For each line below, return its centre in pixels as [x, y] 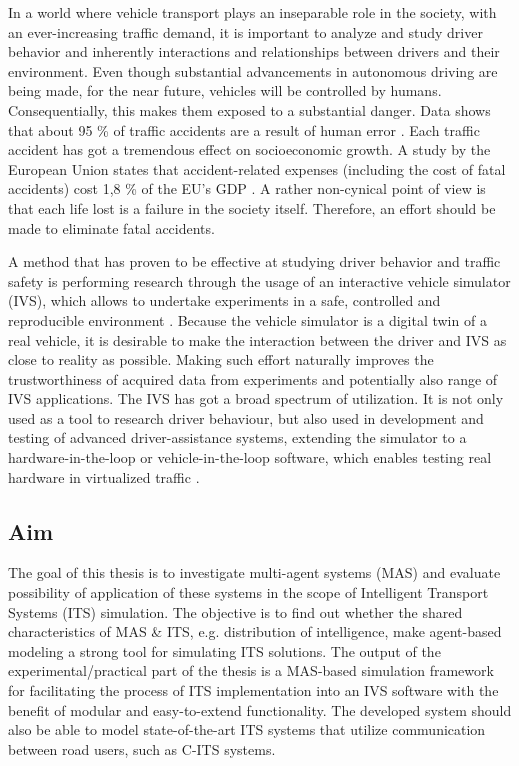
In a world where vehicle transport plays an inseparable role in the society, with [252, 12]
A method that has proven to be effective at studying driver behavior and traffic [254, 261]
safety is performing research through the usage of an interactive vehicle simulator [259, 280]
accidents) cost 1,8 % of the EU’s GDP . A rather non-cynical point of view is [247, 188]
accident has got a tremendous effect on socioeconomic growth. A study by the [249, 149]
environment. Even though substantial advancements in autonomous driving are [253, 70]
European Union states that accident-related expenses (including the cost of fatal [257, 168]
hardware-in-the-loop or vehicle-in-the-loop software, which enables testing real [250, 457]
